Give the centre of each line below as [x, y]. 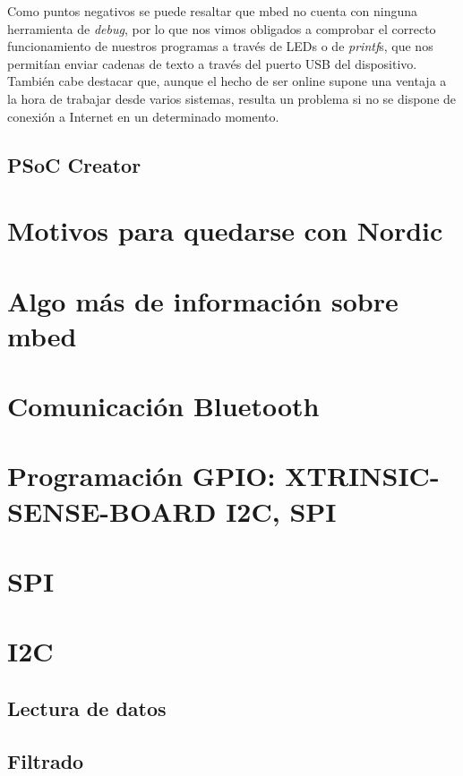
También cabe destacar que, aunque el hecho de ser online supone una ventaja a [227, 81]
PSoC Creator [74, 164]
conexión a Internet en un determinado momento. [143, 116]
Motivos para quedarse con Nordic [225, 230]
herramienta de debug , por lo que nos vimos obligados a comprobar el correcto [222, 28]
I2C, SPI [281, 511]
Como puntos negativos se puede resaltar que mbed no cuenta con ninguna [213, 11]
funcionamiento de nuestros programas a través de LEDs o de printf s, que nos [220, 46]
